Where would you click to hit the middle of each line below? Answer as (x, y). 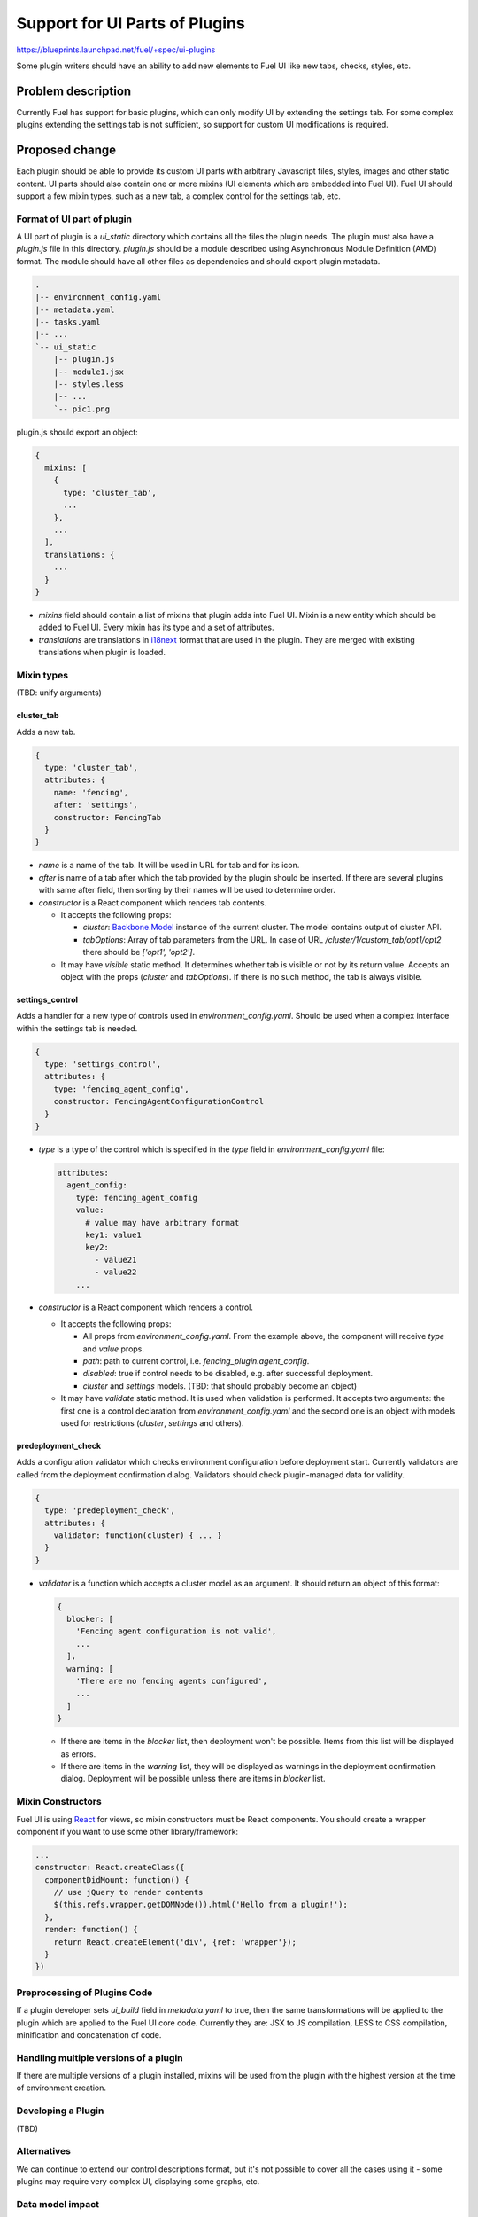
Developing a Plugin (60, 2111)
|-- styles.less (89, 384)
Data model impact (58, 2204)
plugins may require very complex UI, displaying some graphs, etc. (138, 2182)
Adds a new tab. (46, 732)
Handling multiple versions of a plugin (100, 2057)
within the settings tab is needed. (77, 1028)
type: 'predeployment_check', (110, 1511)
